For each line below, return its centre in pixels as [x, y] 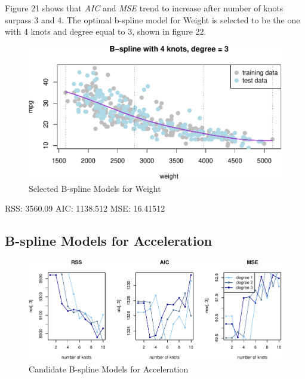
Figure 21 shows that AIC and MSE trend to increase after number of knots [144, 8]
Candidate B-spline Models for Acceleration [109, 369]
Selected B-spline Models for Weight [95, 188]
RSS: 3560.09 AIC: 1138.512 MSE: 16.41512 [85, 208]
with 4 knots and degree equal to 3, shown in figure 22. [106, 31]
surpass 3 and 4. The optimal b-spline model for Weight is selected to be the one [152, 19]
